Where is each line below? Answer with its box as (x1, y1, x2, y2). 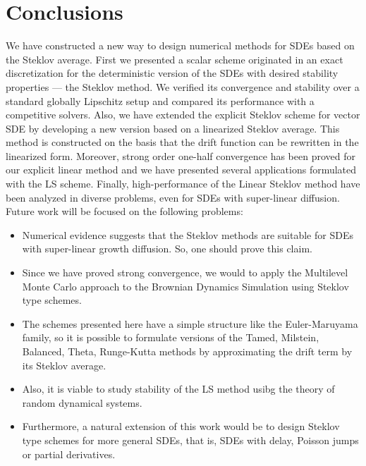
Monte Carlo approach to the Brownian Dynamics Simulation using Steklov (22, 278, 349, 293)
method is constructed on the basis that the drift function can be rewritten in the (6, 135, 359, 149)
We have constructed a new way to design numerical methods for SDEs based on (6, 38, 355, 53)
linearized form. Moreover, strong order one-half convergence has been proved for (6, 148, 355, 163)
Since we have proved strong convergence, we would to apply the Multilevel (22, 265, 348, 280)
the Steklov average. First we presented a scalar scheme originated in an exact (6, 51, 343, 66)
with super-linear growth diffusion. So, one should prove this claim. (22, 241, 312, 256)
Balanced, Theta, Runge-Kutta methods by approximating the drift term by (22, 344, 353, 358)
